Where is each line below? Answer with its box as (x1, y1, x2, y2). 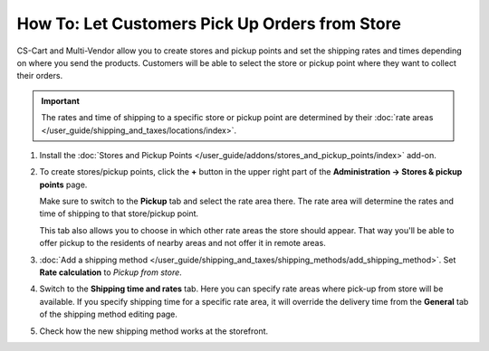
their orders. (16, 71, 63, 81)
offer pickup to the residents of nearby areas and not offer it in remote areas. (39, 238, 326, 249)
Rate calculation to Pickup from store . (39, 267, 183, 278)
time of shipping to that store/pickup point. (39, 208, 199, 219)
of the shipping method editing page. (39, 308, 178, 320)
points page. (39, 179, 88, 190)
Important (41, 95, 81, 106)
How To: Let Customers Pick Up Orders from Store (16, 14, 402, 33)
